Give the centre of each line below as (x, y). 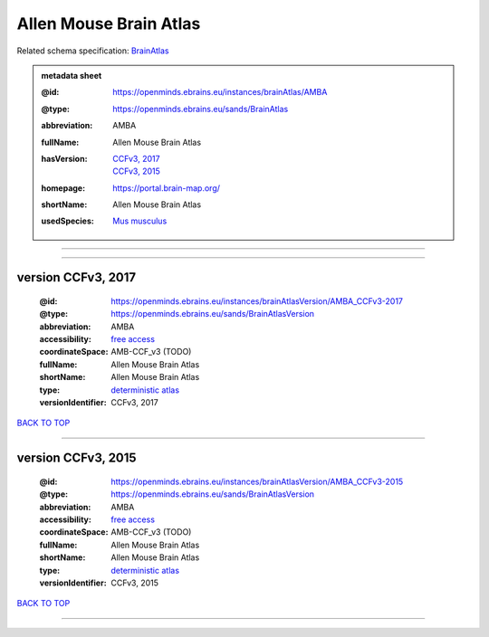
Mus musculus (140, 221)
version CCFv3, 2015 (77, 458)
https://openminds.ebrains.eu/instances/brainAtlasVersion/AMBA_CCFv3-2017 (257, 301)
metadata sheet (72, 75)
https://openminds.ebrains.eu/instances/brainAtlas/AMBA (220, 92)
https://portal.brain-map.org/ (167, 188)
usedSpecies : (67, 221)
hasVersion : (64, 158)
